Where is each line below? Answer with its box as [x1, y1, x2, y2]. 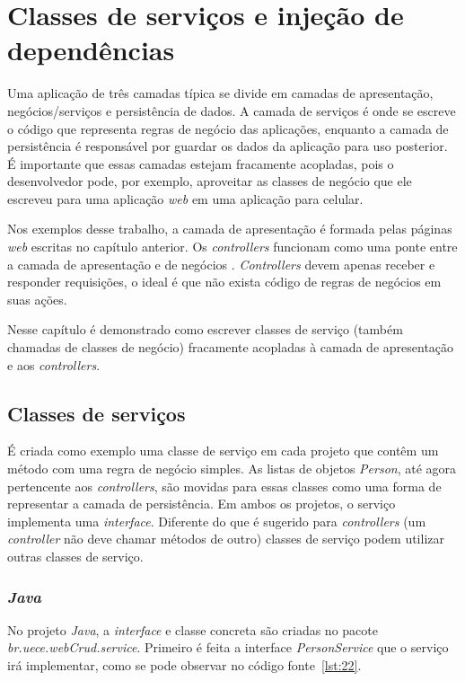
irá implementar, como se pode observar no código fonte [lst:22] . [7, 655, 362, 674]
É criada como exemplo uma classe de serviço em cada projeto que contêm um [7, 441, 439, 460]
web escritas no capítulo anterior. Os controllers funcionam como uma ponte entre [7, 237, 458, 256]
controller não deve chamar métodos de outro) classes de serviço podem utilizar [7, 529, 444, 548]
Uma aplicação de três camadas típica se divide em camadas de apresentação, [7, 84, 434, 102]
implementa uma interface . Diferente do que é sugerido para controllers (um [7, 511, 426, 530]
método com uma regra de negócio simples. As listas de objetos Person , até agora [7, 459, 457, 478]
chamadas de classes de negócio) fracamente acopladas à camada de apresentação [7, 338, 454, 357]
